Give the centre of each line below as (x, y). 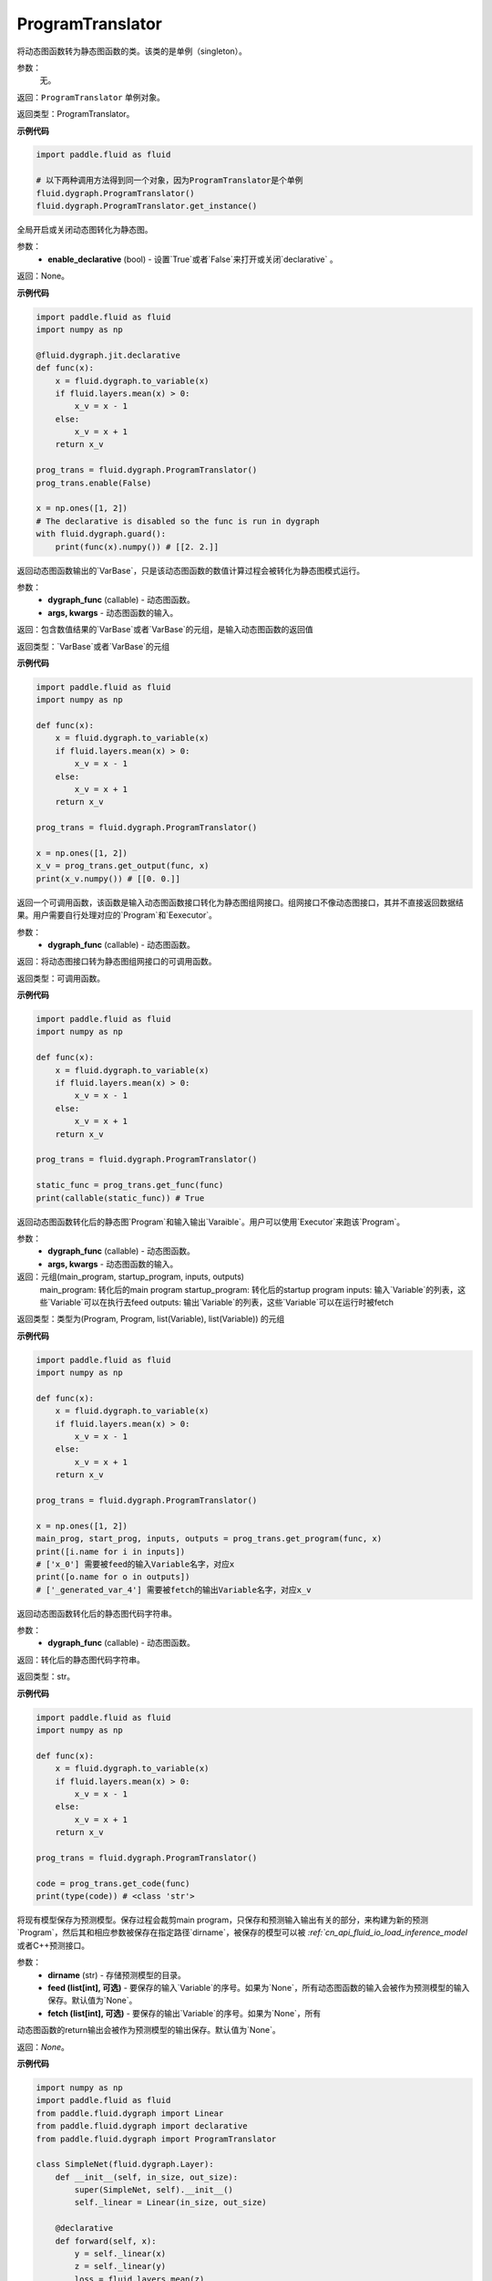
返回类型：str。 (46, 1677)
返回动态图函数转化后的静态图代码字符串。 (97, 1613)
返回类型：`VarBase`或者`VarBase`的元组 (93, 646)
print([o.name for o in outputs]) (113, 1577)
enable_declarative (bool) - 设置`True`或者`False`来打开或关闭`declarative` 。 (193, 259)
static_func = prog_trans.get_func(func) (130, 1185)
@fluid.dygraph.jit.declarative (108, 355)
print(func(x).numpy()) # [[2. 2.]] (137, 547)
